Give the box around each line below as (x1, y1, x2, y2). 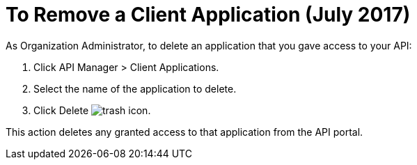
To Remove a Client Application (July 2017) (6, 3, 411, 26)
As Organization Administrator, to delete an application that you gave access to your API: (6, 39, 412, 52)
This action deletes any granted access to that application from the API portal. (6, 125, 363, 138)
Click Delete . (33, 104, 151, 116)
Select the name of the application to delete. (33, 82, 237, 95)
